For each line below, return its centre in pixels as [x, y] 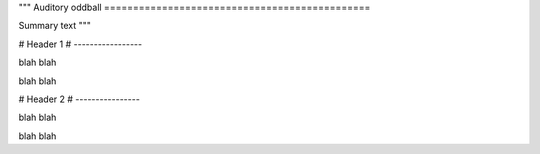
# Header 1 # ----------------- [80, 44]
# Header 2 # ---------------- [79, 99]
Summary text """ [55, 26]
